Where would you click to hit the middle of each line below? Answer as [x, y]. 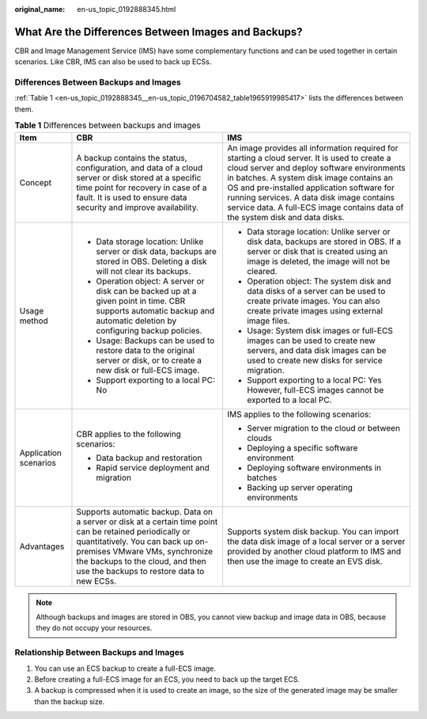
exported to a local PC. [289, 400]
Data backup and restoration [149, 458]
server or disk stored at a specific [139, 177]
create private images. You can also [313, 301]
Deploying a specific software [302, 447]
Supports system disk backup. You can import [313, 531]
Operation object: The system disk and [319, 281]
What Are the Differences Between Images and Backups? [159, 32]
